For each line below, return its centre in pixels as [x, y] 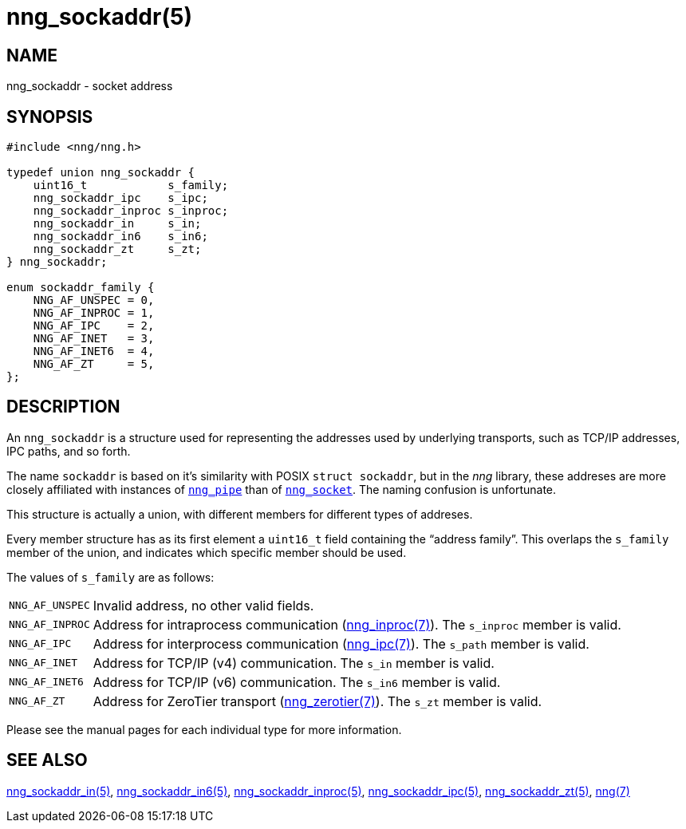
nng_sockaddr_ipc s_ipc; [120, 198]
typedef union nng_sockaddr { [101, 173]
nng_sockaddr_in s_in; [117, 224]
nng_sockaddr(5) [99, 17]
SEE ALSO [47, 760]
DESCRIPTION [63, 407]
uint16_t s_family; [131, 186]
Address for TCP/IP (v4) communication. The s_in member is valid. [294, 663]
